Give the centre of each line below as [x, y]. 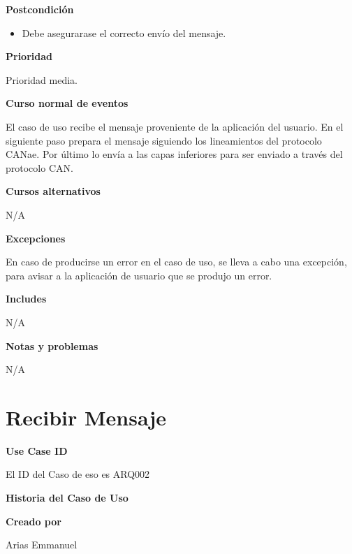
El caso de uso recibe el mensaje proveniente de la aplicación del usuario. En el [175, 126]
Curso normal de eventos [67, 103]
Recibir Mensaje [86, 417]
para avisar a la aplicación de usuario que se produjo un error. [139, 275]
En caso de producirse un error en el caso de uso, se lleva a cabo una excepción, [176, 262]
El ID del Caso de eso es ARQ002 [78, 474]
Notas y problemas [52, 345]
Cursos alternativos [53, 191]
